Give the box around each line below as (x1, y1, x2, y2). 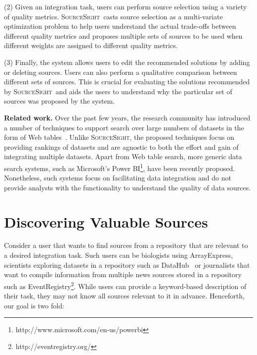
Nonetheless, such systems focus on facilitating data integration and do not (4, 173, 231, 183)
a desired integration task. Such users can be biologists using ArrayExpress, (4, 250, 233, 260)
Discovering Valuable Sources (4, 211, 208, 232)
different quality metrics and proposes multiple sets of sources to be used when (4, 30, 243, 41)
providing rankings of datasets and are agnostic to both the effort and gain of (4, 141, 239, 152)
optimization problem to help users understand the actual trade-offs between (4, 21, 236, 31)
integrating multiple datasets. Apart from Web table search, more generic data (4, 151, 242, 162)
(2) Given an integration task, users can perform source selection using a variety (4, 1, 247, 11)
